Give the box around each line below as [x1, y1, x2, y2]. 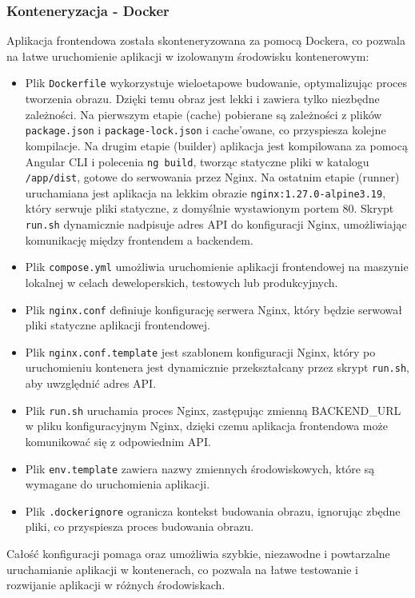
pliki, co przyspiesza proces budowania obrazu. [25, 518, 254, 535]
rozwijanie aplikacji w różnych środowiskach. [6, 576, 225, 593]
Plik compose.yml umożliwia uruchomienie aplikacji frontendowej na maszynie [25, 258, 409, 275]
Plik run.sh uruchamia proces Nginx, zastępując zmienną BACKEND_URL [25, 401, 401, 418]
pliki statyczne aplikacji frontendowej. [25, 317, 210, 333]
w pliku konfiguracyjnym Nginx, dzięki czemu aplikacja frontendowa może [25, 417, 388, 434]
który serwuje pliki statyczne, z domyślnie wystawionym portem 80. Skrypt [25, 200, 394, 217]
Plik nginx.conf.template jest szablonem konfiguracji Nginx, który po [25, 343, 376, 360]
